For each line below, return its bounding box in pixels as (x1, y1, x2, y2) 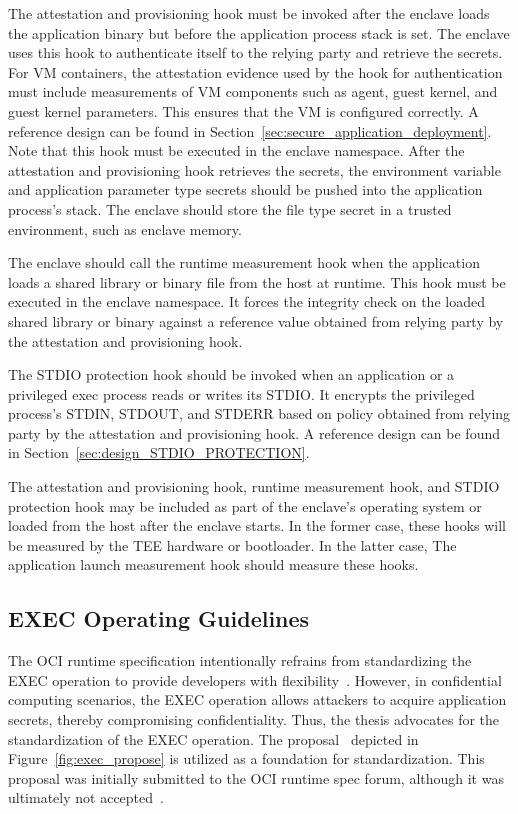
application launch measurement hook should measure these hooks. (8, 554, 419, 575)
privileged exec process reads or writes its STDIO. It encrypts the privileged (8, 383, 475, 404)
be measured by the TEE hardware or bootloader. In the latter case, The (8, 534, 457, 555)
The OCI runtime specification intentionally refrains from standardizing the (8, 650, 472, 671)
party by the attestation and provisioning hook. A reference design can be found (8, 422, 500, 443)
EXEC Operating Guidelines (8, 603, 310, 634)
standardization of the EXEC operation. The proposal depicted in (8, 728, 419, 749)
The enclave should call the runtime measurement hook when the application (8, 252, 480, 273)
